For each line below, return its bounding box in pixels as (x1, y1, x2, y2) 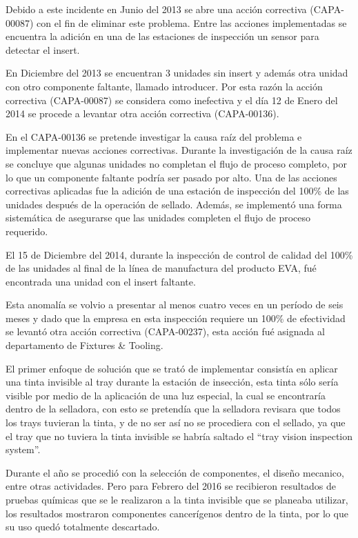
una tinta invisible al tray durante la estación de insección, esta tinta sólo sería (6, 375, 339, 389)
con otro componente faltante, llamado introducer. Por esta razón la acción (6, 79, 323, 93)
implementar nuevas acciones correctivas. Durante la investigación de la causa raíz (6, 143, 352, 157)
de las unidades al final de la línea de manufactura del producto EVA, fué (6, 261, 317, 275)
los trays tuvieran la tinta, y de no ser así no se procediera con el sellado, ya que (6, 415, 346, 430)
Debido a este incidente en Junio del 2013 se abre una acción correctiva (6, 2, 307, 16)
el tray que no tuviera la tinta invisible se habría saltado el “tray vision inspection (6, 428, 353, 443)
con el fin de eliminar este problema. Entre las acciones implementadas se (37, 15, 347, 30)
